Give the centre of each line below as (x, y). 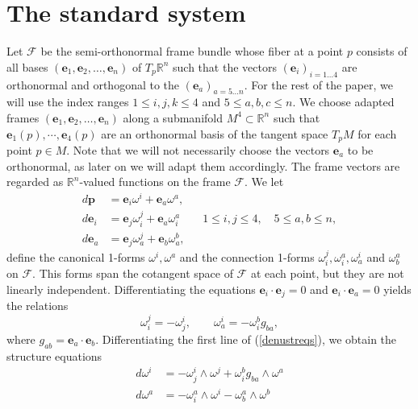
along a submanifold (173, 117)
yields (397, 289)
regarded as (35, 182)
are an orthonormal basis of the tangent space (215, 133)
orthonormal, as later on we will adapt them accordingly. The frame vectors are (203, 165)
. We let (264, 182)
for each (377, 133)
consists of (382, 51)
